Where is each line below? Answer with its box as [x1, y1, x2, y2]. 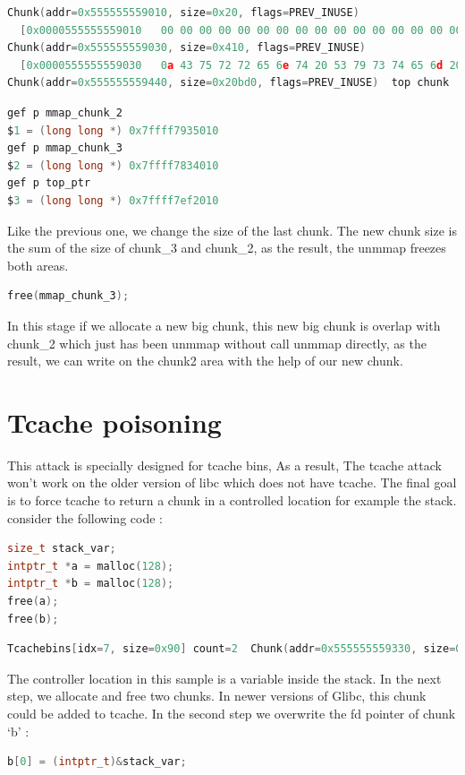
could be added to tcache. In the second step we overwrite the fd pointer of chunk [7, 703, 456, 722]
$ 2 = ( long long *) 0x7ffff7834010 [7, 159, 219, 172]
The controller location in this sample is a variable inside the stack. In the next [7, 668, 442, 687]
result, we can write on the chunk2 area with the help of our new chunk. [7, 351, 403, 370]
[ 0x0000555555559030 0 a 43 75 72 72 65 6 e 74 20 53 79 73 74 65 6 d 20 [20, 58, 462, 72]
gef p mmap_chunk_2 [7, 106, 123, 119]
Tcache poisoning [7, 403, 222, 440]
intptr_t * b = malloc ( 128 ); [7, 577, 174, 590]
